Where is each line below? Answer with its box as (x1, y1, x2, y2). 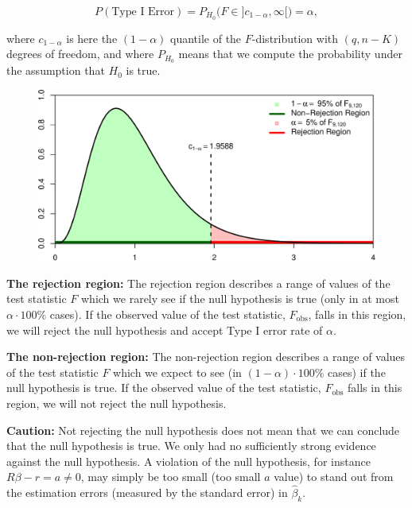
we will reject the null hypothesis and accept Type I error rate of (6, 321, 323, 338)
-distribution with (251, 29, 339, 46)
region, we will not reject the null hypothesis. (6, 394, 227, 411)
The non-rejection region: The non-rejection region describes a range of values (6, 348, 406, 365)
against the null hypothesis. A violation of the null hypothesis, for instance (6, 452, 371, 469)
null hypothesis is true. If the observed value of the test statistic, (6, 379, 321, 396)
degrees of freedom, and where (6, 45, 154, 62)
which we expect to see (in (113, 363, 242, 380)
